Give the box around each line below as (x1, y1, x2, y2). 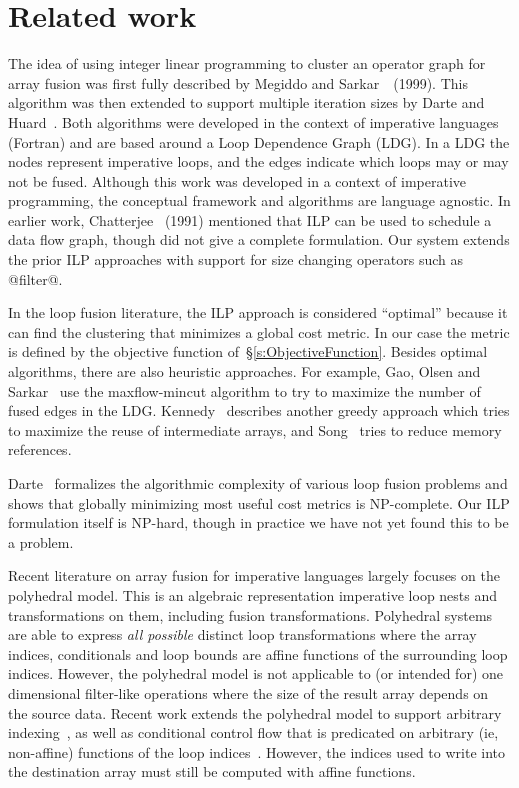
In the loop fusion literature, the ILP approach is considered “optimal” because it (8, 302, 508, 323)
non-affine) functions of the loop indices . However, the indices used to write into (8, 741, 505, 762)
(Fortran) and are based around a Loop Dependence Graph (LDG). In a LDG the (8, 131, 510, 152)
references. (8, 439, 72, 460)
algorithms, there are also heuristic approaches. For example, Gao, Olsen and (8, 361, 481, 382)
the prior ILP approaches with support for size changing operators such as (8, 249, 463, 270)
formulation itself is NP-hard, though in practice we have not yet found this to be (8, 512, 509, 533)
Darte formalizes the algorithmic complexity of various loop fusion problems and (8, 473, 508, 493)
